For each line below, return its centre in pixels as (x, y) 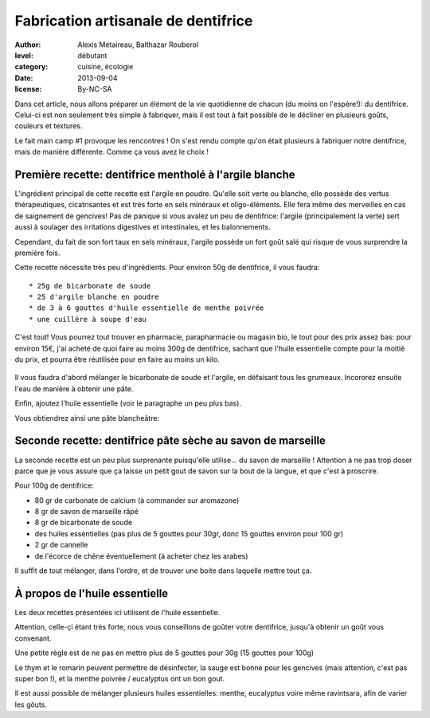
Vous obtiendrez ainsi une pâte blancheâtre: (87, 418)
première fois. (37, 253)
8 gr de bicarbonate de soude (84, 523)
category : (31, 67)
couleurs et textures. (49, 126)
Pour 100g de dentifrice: (55, 485)
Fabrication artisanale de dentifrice (134, 21)
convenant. (33, 638)
